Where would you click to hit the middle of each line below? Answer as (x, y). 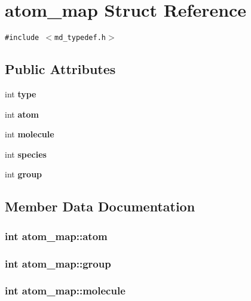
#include (22, 38)
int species (26, 154)
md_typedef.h (80, 38)
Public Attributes (60, 69)
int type (21, 93)
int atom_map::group (58, 263)
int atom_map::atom (56, 236)
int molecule (30, 134)
